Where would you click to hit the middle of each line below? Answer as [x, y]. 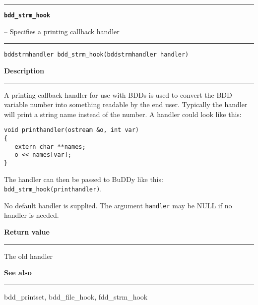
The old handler [29, 256]
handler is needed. [32, 215]
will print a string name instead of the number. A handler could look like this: [123, 114]
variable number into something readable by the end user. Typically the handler [126, 104]
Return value [27, 232]
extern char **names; [50, 147]
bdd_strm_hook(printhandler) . [53, 189]
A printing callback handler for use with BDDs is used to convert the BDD [118, 94]
